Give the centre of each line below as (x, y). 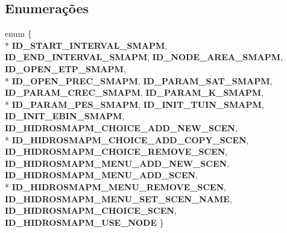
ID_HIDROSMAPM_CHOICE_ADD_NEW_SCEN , (121, 127)
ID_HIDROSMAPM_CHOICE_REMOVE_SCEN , (116, 151)
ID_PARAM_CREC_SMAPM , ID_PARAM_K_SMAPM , (134, 92)
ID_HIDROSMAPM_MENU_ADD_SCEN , (101, 175)
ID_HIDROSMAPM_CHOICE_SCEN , (91, 210)
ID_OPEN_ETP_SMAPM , (65, 68)
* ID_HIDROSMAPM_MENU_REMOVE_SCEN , (116, 186)
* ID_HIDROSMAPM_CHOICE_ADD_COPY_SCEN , (127, 139)
